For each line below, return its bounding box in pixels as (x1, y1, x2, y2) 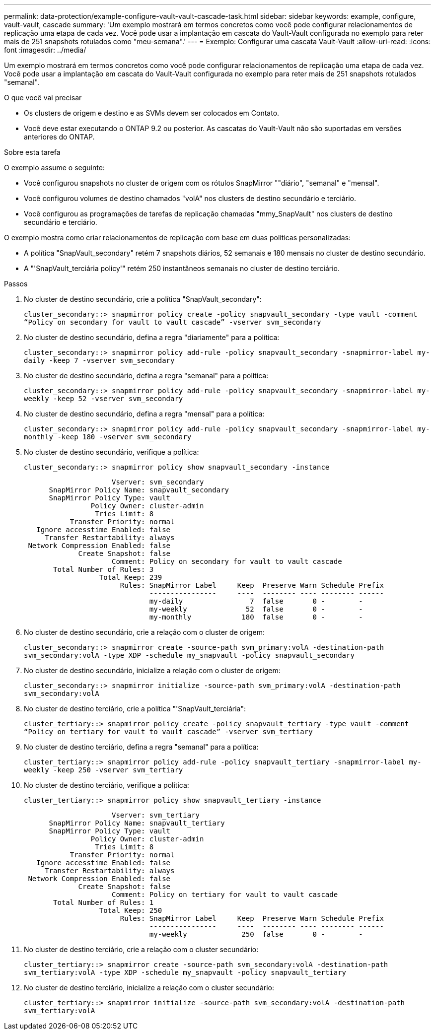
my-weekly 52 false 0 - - (149, 605, 363, 613)
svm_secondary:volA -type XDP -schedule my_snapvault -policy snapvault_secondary (24, 651, 355, 659)
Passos (4, 279, 28, 288)
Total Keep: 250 (99, 906, 162, 914)
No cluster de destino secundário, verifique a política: (24, 448, 199, 456)
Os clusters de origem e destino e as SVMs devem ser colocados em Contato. (24, 109, 280, 117)
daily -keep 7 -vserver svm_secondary (24, 356, 175, 364)
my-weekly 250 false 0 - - (149, 930, 363, 938)
